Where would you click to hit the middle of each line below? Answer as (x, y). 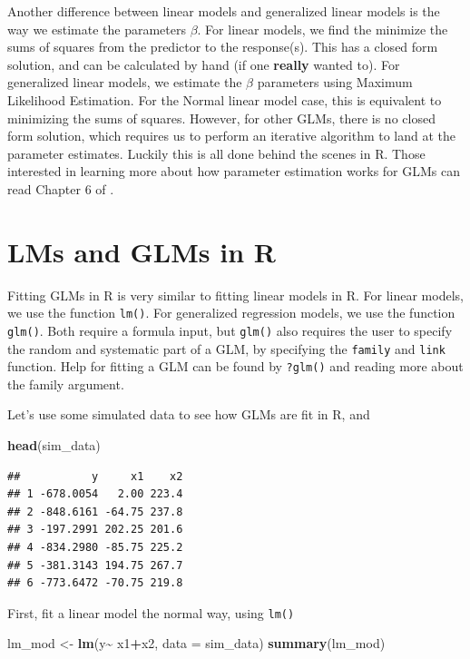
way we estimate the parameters (97, 29)
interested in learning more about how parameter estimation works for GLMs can (234, 171)
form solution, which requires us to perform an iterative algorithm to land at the (232, 136)
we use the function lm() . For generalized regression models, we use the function (231, 313)
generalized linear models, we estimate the (125, 82)
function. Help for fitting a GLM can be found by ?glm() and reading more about (235, 366)
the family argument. (66, 384)
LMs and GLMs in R (142, 251)
